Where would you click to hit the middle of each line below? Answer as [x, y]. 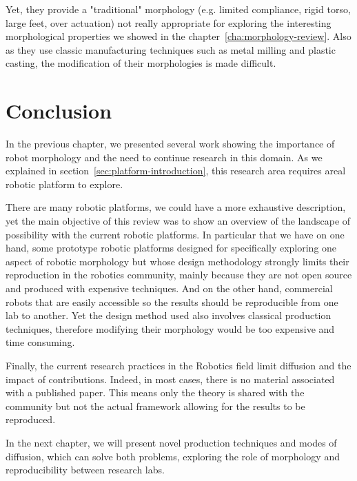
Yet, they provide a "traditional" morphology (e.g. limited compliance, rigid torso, [178, 9]
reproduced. [31, 419]
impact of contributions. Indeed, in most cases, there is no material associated [170, 379]
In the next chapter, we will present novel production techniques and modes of [171, 442]
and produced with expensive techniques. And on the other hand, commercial [169, 288]
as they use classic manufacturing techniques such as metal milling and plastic [171, 49]
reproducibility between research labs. [85, 470]
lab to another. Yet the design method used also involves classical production [169, 315]
